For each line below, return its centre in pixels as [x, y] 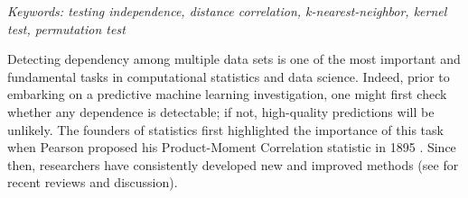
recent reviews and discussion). [93, 182]
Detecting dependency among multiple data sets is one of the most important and [234, 59]
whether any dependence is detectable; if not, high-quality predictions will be [221, 111]
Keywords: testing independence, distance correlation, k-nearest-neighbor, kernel [227, 11]
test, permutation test [66, 28]
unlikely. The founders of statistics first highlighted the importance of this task [225, 129]
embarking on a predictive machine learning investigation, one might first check [227, 94]
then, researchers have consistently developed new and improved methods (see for [233, 164]
